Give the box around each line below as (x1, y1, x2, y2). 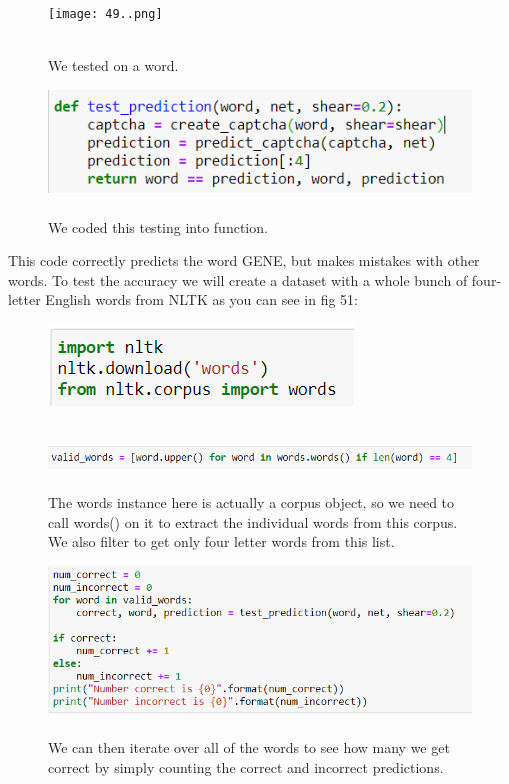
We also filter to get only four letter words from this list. (48, 531, 395, 552)
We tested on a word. (48, 55, 179, 76)
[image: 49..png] (48, 7, 163, 21)
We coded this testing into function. (48, 216, 268, 237)
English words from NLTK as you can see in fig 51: (45, 289, 359, 310)
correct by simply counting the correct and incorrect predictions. (48, 756, 444, 777)
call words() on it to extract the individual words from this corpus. (48, 511, 458, 532)
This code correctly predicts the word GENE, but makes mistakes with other (8, 250, 480, 271)
